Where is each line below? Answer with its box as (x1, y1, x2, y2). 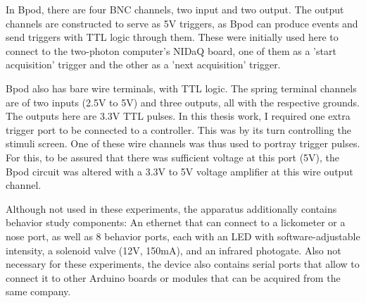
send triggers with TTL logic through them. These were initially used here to (6, 30, 339, 44)
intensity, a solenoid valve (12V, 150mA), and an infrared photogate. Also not (6, 242, 341, 257)
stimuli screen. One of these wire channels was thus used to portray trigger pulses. (6, 136, 360, 151)
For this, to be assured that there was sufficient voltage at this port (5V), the (6, 149, 340, 164)
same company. (6, 284, 71, 299)
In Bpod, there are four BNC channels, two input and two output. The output (6, 2, 344, 16)
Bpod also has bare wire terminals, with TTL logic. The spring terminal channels (6, 80, 357, 95)
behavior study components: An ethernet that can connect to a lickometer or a (6, 215, 346, 230)
